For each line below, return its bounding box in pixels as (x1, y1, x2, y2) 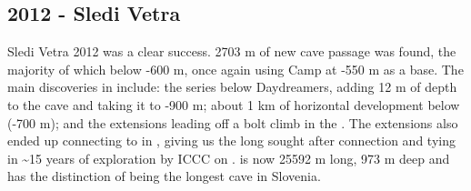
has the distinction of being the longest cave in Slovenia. (7, 166, 321, 186)
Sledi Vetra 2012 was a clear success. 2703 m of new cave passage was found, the (7, 42, 456, 61)
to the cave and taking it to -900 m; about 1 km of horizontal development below (7, 95, 460, 114)
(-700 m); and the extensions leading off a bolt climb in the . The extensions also (7, 113, 458, 132)
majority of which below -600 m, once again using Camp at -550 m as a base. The (7, 59, 464, 78)
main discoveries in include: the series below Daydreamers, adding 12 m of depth (7, 77, 457, 96)
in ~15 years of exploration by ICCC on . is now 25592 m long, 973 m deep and (7, 148, 450, 167)
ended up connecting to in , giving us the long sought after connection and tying (7, 131, 456, 150)
